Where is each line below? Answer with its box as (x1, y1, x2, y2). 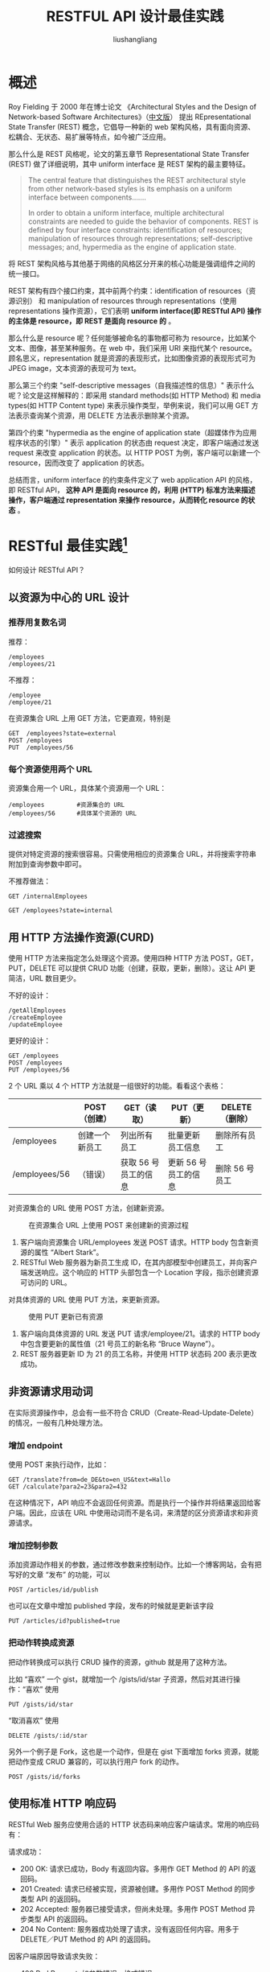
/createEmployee (8, 1014, 63, 1022)
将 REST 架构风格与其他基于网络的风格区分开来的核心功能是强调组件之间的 (8, 258, 256, 268)
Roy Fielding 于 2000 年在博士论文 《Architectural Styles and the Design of (8, 101, 257, 111)
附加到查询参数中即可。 (8, 859, 86, 869)
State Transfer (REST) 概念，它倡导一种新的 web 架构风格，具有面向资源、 (8, 121, 256, 131)
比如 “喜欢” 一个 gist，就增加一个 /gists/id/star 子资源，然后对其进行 (8, 1674, 234, 1684)
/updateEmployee (8, 1021, 63, 1029)
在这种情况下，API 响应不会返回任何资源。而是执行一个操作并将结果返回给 (8, 1498, 255, 1508)
